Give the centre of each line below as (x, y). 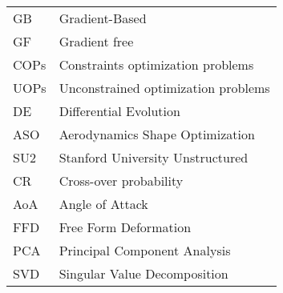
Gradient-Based (103, 18)
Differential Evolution (119, 111)
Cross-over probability (121, 181)
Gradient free (96, 41)
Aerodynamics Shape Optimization (157, 134)
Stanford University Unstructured (154, 157)
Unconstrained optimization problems (164, 88)
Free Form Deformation (125, 227)
